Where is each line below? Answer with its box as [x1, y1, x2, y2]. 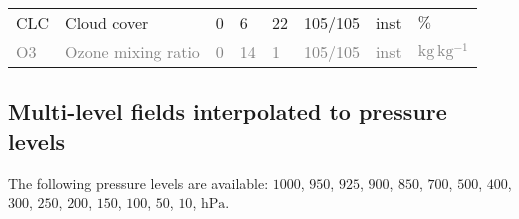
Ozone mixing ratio [65, 40, 200, 63]
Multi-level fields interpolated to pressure [8, 96, 447, 127]
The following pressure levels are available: [8, 172, 269, 193]
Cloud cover [65, 11, 149, 34]
